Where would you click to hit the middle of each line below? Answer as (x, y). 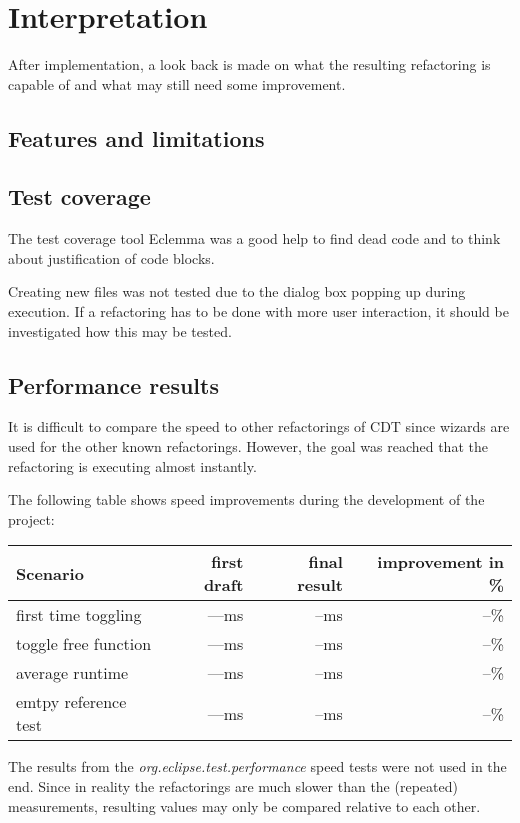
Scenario (50, 573)
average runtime (72, 673)
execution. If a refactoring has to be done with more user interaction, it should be (258, 311)
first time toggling (79, 615)
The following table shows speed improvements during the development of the (246, 499)
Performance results (113, 384)
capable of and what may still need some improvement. (177, 83)
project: (31, 518)
